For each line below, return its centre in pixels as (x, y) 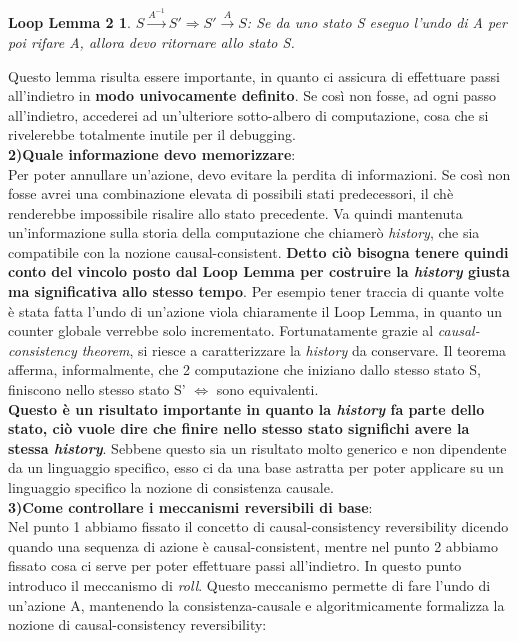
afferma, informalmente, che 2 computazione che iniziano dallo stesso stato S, (244, 369)
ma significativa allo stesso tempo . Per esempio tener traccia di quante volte (256, 291)
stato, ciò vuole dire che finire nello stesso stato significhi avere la (239, 428)
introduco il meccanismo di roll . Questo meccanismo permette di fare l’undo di (249, 584)
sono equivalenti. (267, 389)
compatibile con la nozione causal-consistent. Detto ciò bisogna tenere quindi (258, 251)
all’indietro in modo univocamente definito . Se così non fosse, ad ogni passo (252, 95)
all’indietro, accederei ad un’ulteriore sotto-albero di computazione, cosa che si (248, 114)
